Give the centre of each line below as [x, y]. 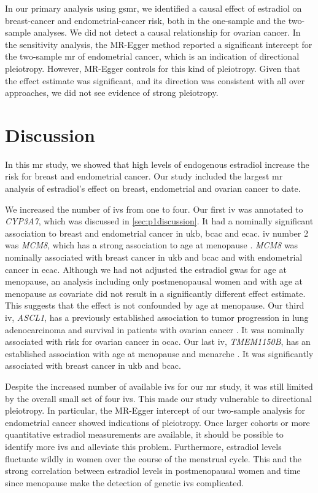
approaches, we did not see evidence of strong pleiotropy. [112, 93]
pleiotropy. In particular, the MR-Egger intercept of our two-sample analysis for [155, 410]
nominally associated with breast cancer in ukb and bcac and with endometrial [154, 257]
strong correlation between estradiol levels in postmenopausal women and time [153, 471]
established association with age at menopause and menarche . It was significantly [159, 353]
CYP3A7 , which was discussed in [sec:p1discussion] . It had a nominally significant [159, 221]
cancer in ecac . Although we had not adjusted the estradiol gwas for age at [146, 269]
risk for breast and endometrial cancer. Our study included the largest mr [144, 176]
